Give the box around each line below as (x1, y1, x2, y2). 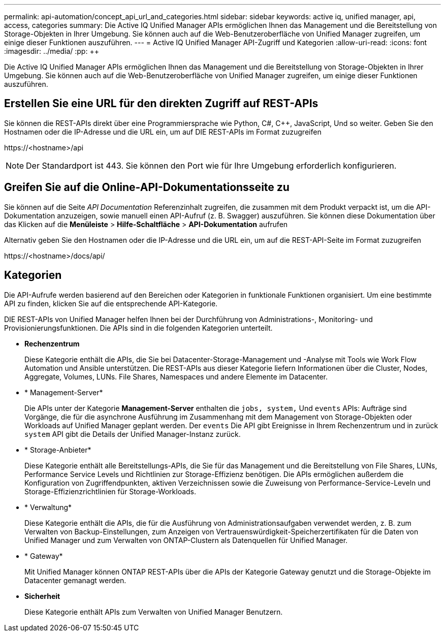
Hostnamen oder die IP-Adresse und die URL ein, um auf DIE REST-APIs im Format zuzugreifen (4, 127, 322, 136)
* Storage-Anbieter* (24, 445, 91, 454)
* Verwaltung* (24, 502, 72, 512)
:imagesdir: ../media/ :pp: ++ (4, 47, 99, 55)
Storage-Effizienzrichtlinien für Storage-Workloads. (24, 487, 197, 496)
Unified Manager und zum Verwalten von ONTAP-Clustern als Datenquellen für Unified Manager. (24, 535, 348, 545)
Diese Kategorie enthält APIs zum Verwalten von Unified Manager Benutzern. (24, 607, 283, 616)
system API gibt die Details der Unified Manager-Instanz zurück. (24, 429, 241, 438)
